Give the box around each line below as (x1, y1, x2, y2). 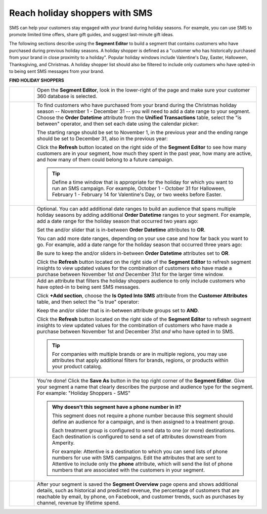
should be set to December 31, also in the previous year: (37, 135, 168, 142)
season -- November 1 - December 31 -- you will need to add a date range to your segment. (37, 108, 251, 115)
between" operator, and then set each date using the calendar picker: (37, 120, 199, 127)
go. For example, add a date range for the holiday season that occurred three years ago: (37, 241, 242, 248)
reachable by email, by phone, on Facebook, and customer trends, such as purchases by (37, 493, 244, 500)
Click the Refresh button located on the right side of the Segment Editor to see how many (37, 143, 247, 150)
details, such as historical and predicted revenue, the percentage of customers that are (37, 487, 240, 494)
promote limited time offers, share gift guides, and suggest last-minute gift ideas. (9, 31, 174, 37)
